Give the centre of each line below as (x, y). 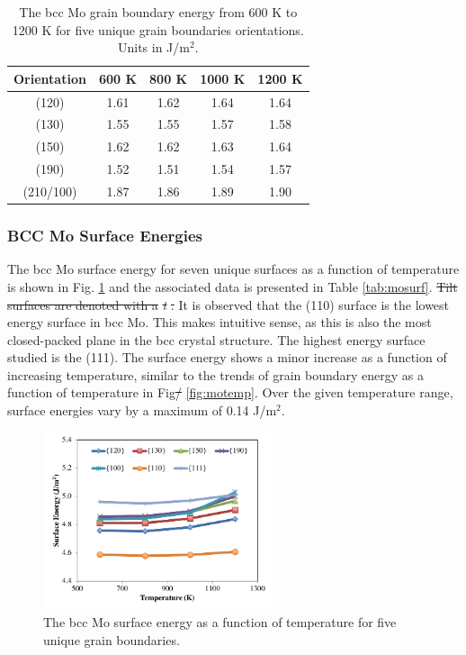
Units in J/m (153, 47)
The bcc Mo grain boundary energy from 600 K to (158, 12)
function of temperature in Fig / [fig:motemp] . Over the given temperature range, (230, 392)
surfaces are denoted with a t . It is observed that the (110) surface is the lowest (229, 304)
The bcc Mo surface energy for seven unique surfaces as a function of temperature (233, 269)
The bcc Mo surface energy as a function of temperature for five (220, 622)
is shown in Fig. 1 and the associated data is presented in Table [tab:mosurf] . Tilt (233, 286)
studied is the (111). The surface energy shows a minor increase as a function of (227, 357)
